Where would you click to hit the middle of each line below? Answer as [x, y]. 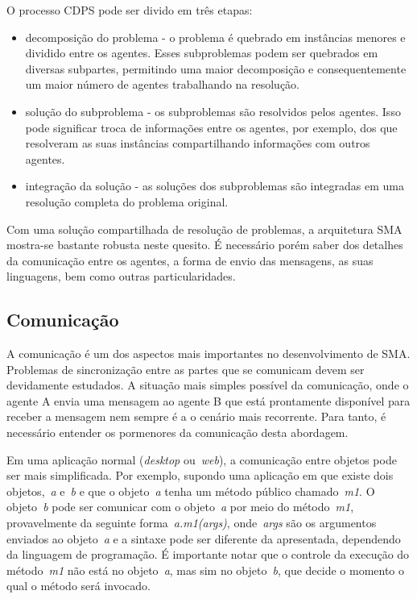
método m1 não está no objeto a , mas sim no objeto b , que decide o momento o [206, 570]
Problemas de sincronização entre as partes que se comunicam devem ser [186, 369]
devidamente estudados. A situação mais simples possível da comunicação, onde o [208, 385]
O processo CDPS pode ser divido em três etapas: [130, 10]
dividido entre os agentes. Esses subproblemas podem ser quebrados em [202, 53]
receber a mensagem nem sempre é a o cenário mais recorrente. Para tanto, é [196, 416]
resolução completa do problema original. [127, 201]
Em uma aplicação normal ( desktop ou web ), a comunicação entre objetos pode [202, 459]
